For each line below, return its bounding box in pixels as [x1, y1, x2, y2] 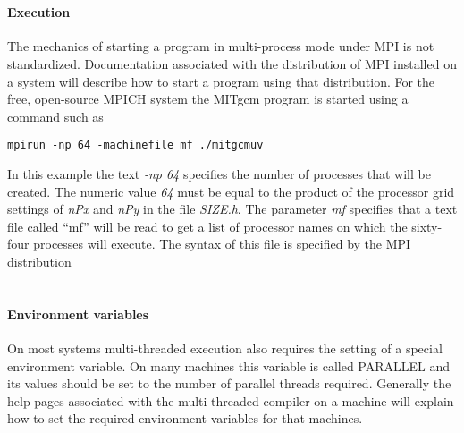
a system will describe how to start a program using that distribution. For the [7, 72, 435, 90]
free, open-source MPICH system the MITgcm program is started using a [7, 89, 409, 108]
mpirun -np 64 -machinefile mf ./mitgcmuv [7, 139, 264, 152]
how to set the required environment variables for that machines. [7, 409, 363, 428]
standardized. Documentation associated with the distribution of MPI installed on [7, 54, 457, 72]
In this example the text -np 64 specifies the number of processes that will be [7, 165, 431, 183]
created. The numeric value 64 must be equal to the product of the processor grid [7, 182, 455, 200]
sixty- [411, 216, 443, 235]
